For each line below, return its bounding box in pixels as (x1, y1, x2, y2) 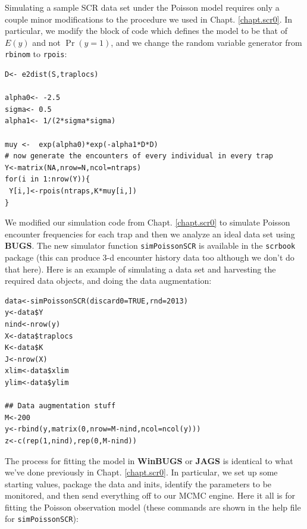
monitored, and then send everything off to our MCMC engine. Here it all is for (5, 489, 296, 502)
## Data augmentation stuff (5, 402, 116, 411)
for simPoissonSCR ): (5, 512, 79, 525)
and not (32, 36, 61, 48)
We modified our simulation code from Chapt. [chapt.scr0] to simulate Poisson (5, 216, 290, 228)
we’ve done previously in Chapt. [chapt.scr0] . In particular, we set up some (5, 466, 278, 478)
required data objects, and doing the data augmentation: (5, 274, 212, 287)
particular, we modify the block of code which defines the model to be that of (5, 24, 287, 37)
